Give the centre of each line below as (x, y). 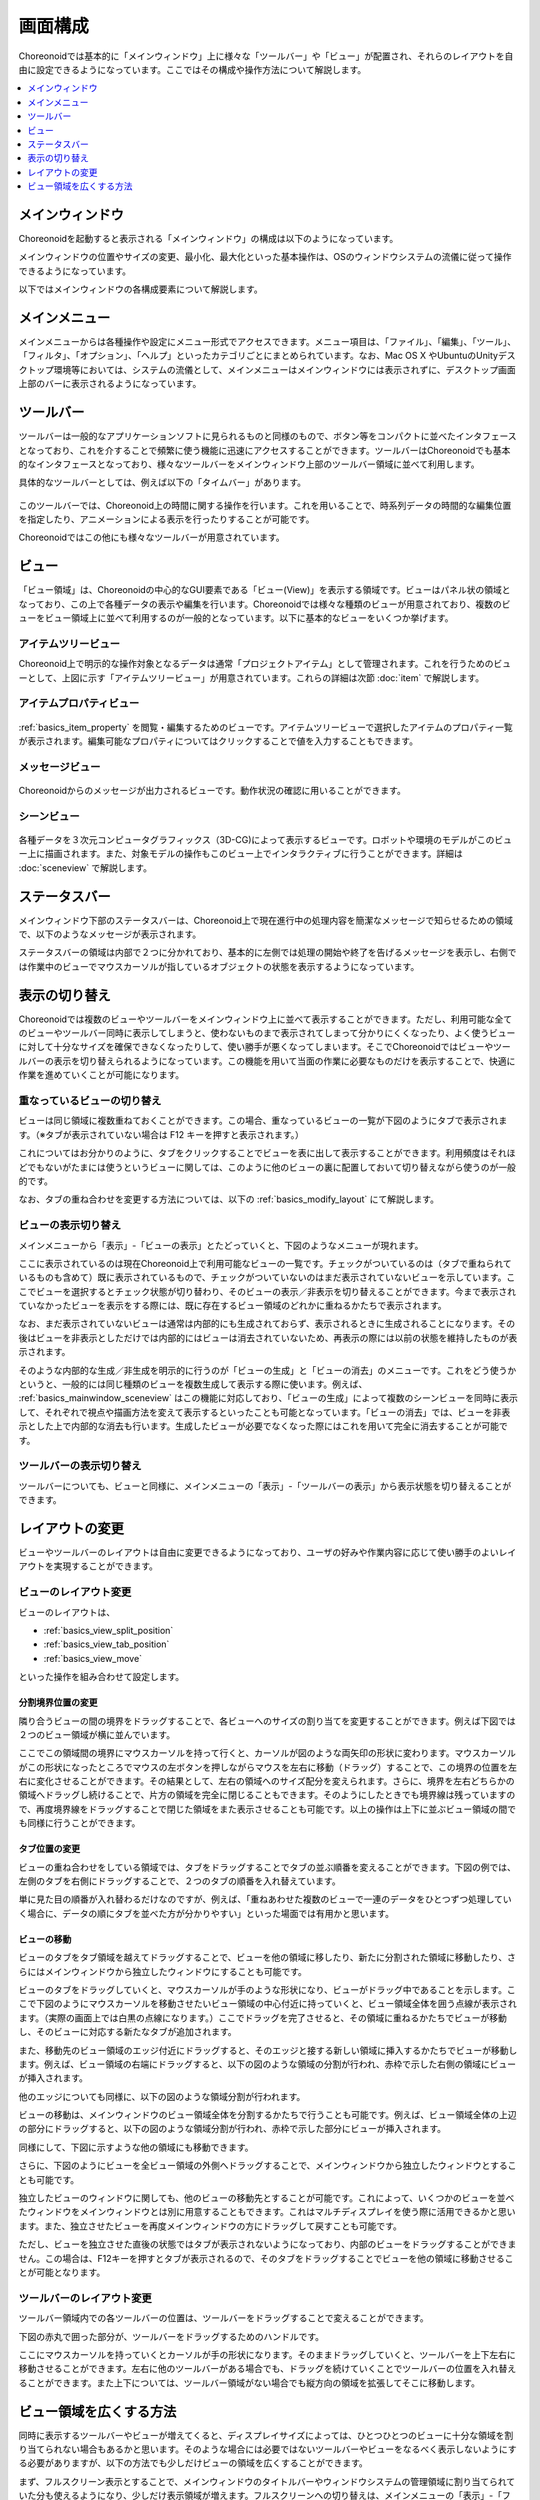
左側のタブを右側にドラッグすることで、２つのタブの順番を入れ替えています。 (179, 1881)
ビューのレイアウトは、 (66, 1612)
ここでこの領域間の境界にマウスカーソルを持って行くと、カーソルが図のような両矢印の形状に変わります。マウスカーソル (267, 1753)
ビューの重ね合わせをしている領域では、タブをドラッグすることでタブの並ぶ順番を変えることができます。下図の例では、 (267, 1867)
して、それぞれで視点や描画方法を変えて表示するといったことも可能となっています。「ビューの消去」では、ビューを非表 (264, 1412)
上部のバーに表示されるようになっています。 (110, 384)
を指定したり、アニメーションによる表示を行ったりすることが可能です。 (166, 519)
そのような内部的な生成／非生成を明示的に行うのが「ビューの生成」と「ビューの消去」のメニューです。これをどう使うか (267, 1370)
